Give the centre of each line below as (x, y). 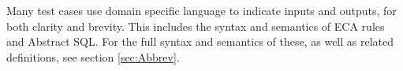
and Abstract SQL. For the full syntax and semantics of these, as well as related (200, 41)
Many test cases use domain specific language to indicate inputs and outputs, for (201, 10)
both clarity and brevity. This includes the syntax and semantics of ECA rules (196, 26)
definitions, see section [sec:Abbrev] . (93, 56)
